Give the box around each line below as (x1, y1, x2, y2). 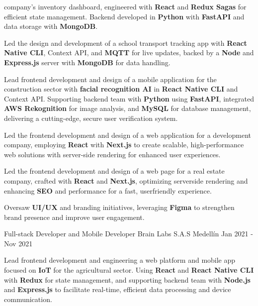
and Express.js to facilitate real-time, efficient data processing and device (4, 284, 231, 295)
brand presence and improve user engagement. (4, 211, 145, 222)
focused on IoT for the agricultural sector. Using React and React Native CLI (4, 265, 254, 275)
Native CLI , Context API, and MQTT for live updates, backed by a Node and (4, 47, 254, 58)
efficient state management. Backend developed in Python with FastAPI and (4, 11, 245, 21)
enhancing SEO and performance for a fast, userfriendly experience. (4, 185, 212, 196)
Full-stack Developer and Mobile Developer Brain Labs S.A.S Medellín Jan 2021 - (4, 228, 253, 239)
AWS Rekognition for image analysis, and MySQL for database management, (4, 103, 251, 113)
